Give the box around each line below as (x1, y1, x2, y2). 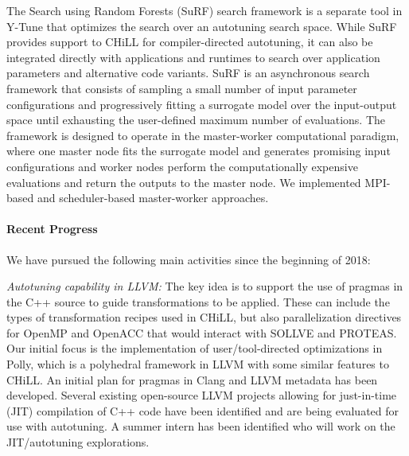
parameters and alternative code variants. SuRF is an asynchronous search (6, 64, 370, 81)
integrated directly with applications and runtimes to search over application (6, 49, 380, 65)
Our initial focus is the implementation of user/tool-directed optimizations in (6, 340, 383, 357)
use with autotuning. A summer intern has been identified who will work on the (6, 418, 395, 435)
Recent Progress (6, 220, 98, 237)
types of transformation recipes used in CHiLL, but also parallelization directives (6, 309, 402, 325)
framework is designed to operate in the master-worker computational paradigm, (6, 127, 399, 143)
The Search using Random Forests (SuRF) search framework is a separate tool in (6, 2, 403, 18)
